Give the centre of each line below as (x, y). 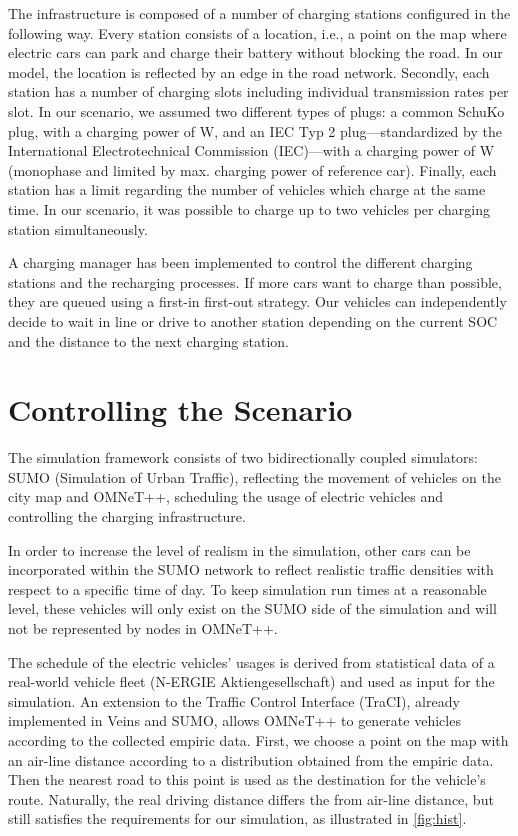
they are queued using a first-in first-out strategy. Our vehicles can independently (257, 301)
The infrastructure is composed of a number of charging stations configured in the (259, 13)
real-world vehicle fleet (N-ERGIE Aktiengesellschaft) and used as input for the (251, 681)
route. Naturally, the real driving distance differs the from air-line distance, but (251, 798)
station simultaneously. (78, 228)
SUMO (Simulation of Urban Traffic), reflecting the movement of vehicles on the (254, 476)
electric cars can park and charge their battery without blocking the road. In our (255, 52)
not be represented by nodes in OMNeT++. (143, 627)
